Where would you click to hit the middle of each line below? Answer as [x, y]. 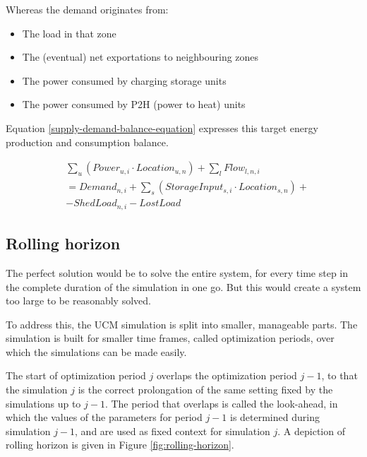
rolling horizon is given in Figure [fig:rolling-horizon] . [120, 445]
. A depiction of [311, 431]
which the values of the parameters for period [104, 417]
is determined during [275, 417]
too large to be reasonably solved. [78, 301]
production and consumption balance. [87, 142]
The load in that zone [69, 33]
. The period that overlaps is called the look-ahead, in [221, 403]
